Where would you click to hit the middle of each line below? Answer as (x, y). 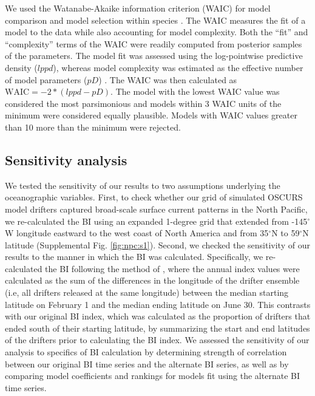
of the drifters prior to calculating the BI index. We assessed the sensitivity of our (157, 340)
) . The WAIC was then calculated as (168, 79)
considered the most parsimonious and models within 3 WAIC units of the (143, 103)
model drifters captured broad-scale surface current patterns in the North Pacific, (156, 209)
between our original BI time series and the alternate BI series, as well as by (147, 364)
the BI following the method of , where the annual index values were (172, 268)
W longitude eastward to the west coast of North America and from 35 (137, 233)
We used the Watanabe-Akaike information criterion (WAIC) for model (138, 8)
